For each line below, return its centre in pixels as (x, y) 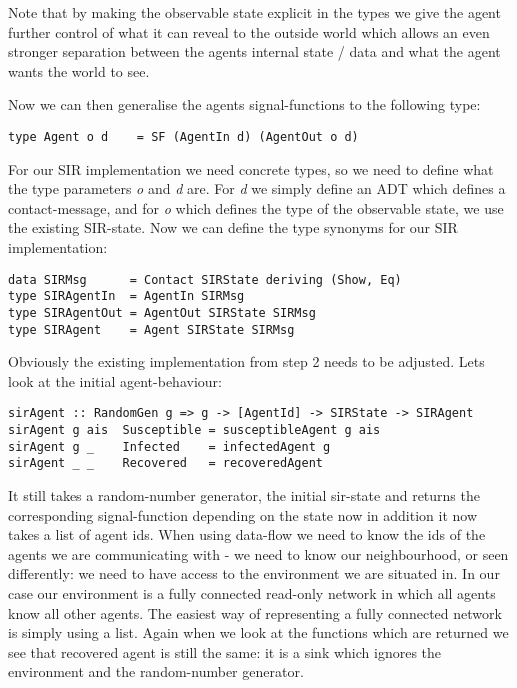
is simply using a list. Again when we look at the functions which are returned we (258, 632)
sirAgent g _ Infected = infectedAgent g (169, 446)
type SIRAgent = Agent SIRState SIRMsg (151, 329)
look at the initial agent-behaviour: (115, 380)
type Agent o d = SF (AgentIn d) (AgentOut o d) (183, 136)
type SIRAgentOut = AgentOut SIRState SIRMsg (162, 312)
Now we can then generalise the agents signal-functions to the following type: (244, 104)
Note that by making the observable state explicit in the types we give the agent (254, 12)
